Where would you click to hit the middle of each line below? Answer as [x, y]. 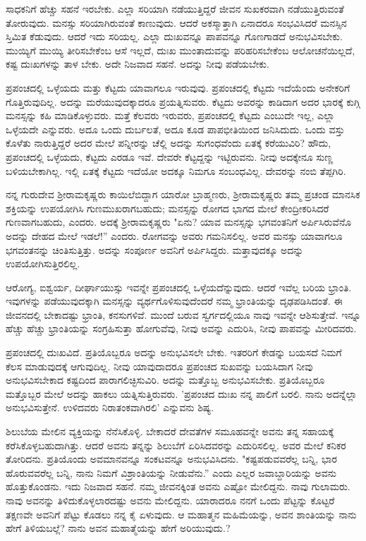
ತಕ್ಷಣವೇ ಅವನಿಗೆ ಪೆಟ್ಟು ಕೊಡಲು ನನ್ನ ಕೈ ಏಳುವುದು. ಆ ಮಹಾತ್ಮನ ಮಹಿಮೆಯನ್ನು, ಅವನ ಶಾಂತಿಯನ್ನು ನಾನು [181, 514]
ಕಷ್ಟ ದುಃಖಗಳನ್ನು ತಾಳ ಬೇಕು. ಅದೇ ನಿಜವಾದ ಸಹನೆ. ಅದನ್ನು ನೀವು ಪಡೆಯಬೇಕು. [138, 64]
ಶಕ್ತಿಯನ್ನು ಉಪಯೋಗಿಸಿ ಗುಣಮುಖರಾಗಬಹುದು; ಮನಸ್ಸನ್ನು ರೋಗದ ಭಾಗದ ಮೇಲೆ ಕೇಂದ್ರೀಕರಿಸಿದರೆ [167, 208]
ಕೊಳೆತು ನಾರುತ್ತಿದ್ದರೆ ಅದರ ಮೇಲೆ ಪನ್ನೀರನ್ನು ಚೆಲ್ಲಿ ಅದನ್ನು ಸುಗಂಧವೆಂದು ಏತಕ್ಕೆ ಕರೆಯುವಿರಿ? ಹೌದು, [169, 143]
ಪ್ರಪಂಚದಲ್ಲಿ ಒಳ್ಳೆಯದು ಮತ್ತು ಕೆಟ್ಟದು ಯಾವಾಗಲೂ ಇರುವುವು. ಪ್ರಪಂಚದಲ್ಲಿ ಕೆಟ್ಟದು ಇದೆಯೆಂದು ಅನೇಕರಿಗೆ [178, 87]
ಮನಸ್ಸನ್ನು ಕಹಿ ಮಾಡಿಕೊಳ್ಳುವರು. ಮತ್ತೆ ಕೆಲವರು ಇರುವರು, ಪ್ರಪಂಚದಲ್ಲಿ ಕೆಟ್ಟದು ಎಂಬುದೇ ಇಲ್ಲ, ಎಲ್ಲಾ [170, 115]
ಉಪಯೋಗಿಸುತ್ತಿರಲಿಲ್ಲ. [43, 263]
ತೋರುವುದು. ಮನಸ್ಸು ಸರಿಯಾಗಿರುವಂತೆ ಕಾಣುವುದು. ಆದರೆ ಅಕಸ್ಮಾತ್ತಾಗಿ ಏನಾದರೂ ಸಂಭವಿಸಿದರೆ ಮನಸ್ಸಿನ [176, 22]
